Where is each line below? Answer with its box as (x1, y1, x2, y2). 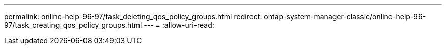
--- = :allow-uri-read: (144, 21, 214, 29)
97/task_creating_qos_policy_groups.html (4, 21, 142, 29)
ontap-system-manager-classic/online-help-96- (264, 12, 426, 21)
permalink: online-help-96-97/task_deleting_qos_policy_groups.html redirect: (4, 12, 262, 21)
